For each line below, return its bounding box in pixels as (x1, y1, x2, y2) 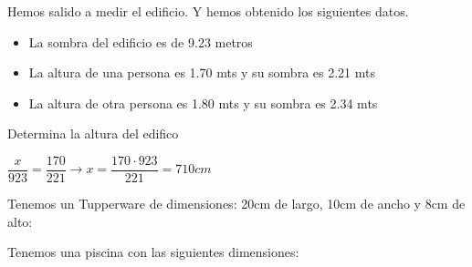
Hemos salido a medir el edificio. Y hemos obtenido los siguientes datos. (7, 2, 409, 20)
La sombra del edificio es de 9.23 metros (28, 32, 253, 51)
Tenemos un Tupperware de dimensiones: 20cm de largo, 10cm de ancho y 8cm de (7, 194, 466, 213)
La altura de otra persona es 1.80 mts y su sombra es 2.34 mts (28, 93, 378, 112)
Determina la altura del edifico (7, 124, 179, 143)
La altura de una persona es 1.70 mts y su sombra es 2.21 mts (28, 63, 375, 82)
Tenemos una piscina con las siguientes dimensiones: (7, 242, 299, 262)
